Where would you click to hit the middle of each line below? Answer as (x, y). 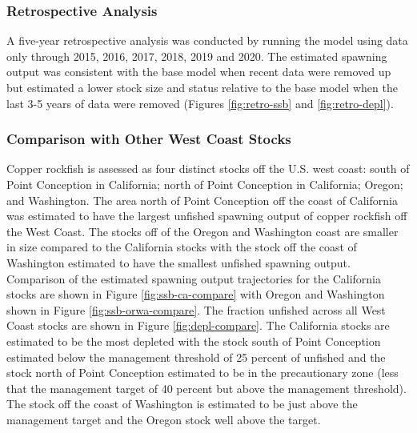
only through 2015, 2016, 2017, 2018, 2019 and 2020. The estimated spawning (197, 56)
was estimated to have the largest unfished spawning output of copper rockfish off (207, 216)
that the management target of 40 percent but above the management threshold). (206, 388)
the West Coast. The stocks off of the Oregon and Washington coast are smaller (202, 231)
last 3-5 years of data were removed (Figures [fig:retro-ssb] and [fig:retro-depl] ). (200, 103)
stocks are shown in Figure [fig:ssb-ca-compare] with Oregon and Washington (196, 294)
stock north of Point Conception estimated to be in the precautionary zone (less (202, 373)
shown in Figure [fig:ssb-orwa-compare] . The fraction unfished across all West (196, 309)
